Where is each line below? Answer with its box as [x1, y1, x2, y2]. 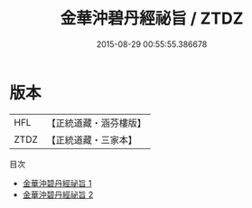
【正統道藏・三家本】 [46, 133, 138, 146]
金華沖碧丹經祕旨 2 [22, 189, 94, 200]
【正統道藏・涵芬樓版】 [46, 117, 147, 129]
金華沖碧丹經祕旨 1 [22, 177, 92, 188]
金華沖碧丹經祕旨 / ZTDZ [60, 8, 244, 29]
